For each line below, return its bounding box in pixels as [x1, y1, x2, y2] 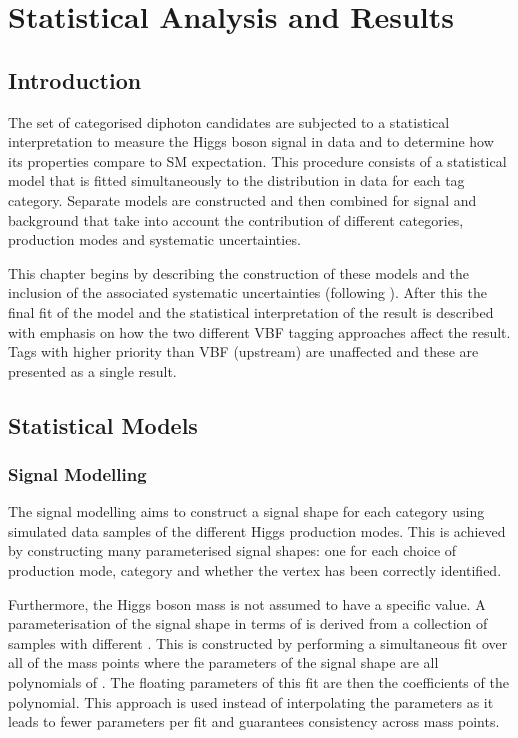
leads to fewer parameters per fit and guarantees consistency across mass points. [8, 711, 500, 732]
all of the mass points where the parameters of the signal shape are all [8, 652, 439, 673]
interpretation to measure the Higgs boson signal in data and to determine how [8, 131, 494, 152]
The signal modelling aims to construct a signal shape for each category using [8, 501, 485, 522]
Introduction [8, 64, 142, 95]
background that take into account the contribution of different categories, [8, 209, 464, 230]
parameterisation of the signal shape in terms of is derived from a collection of [8, 613, 488, 634]
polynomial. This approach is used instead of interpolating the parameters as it [8, 691, 494, 712]
